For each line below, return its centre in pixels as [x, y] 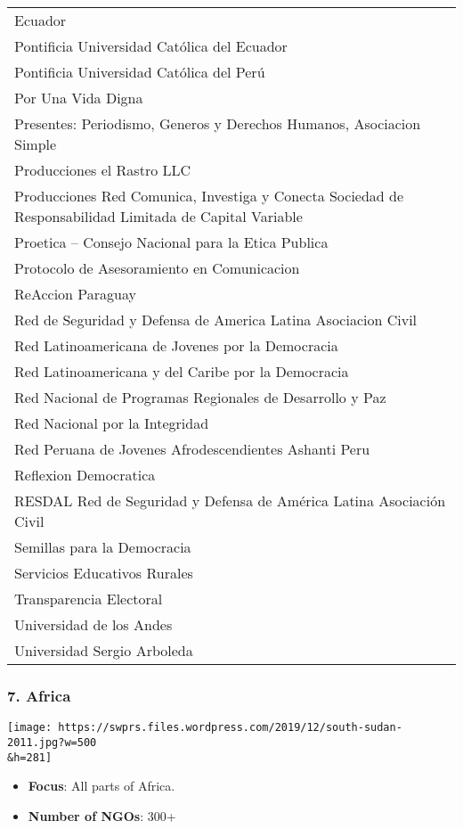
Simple [36, 144]
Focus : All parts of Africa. [102, 786]
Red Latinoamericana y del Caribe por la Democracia [182, 371]
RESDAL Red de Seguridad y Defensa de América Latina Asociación [230, 501]
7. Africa [39, 695]
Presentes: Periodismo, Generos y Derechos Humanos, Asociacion [218, 123]
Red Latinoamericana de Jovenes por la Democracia [176, 345]
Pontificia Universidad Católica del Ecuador [151, 46]
